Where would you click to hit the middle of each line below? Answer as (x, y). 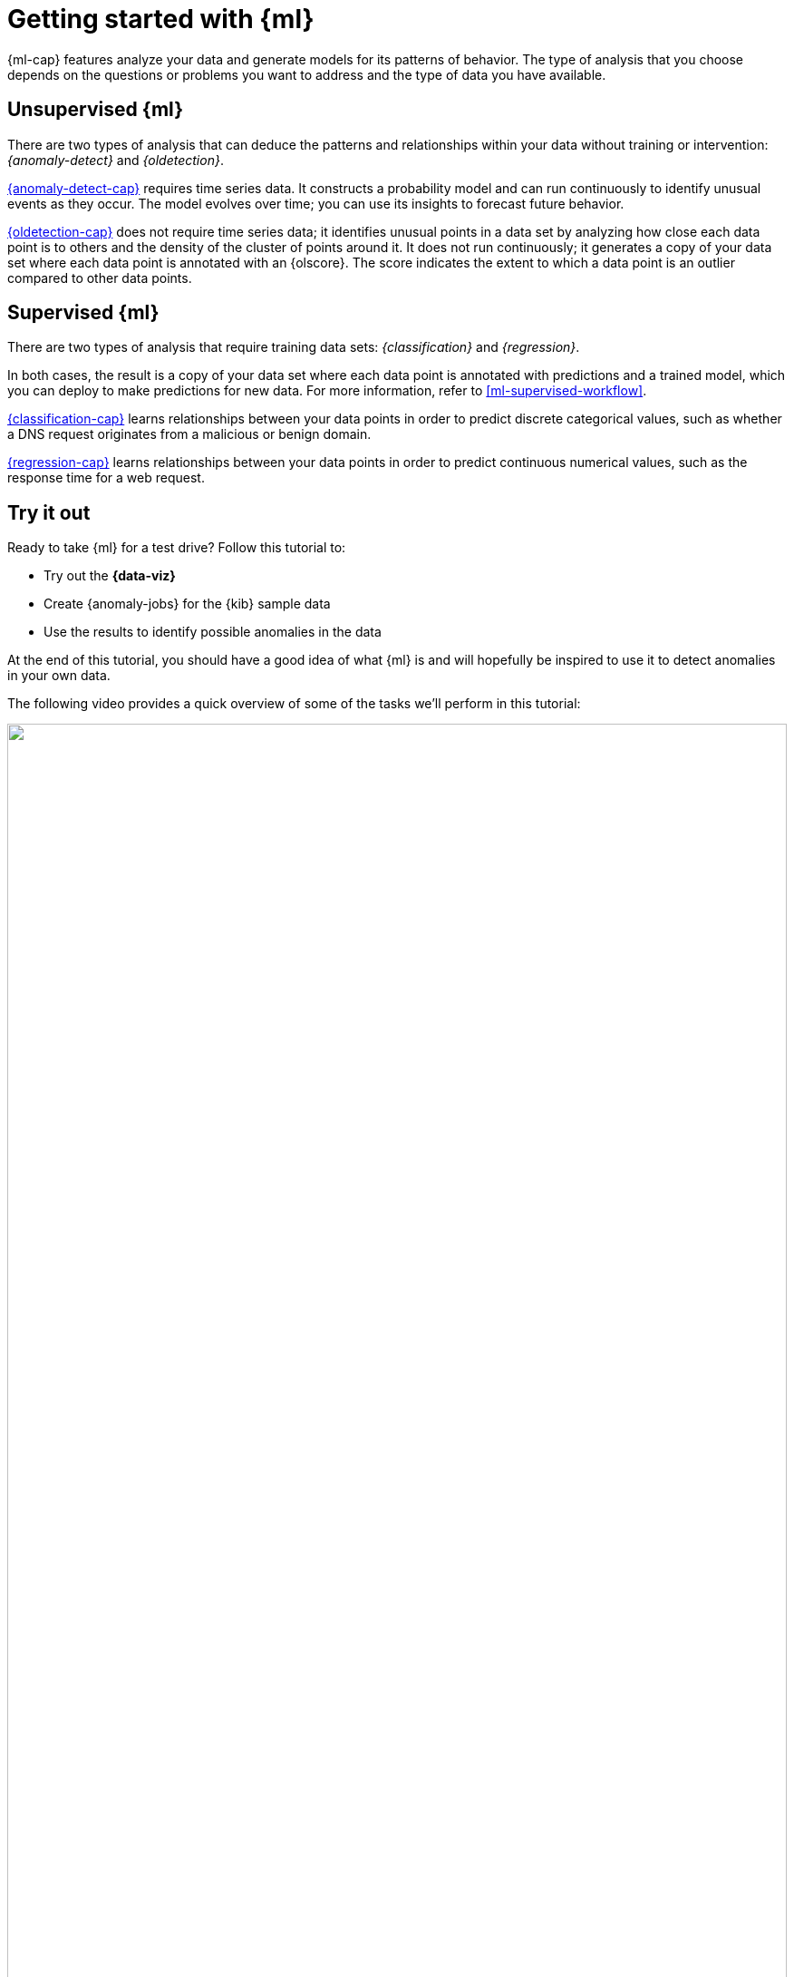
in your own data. (59, 676)
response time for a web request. (106, 478)
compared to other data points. (100, 278)
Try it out (49, 512)
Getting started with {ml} (161, 19)
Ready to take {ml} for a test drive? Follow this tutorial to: (177, 548)
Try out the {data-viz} (110, 576)
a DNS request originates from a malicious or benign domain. (189, 434)
